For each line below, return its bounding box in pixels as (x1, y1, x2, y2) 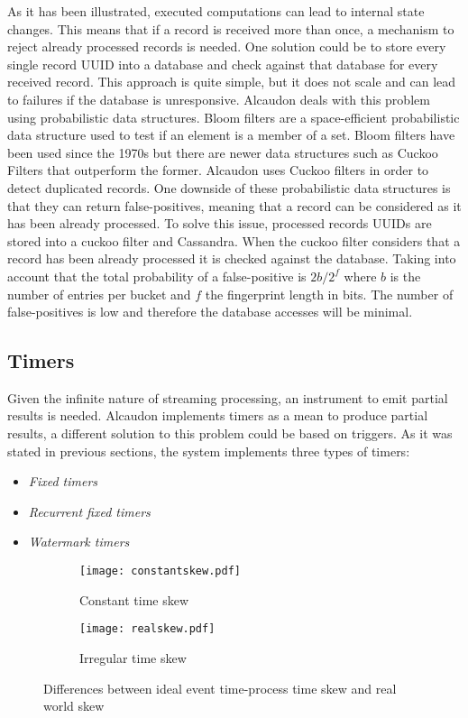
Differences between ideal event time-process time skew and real (43, 678, 397, 697)
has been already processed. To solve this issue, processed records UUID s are (7, 214, 432, 233)
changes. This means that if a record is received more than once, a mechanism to (7, 19, 454, 38)
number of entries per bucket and (7, 284, 191, 303)
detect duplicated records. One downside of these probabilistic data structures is (7, 178, 451, 197)
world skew (43, 696, 105, 715)
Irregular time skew (79, 648, 187, 667)
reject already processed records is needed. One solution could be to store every (7, 37, 446, 56)
